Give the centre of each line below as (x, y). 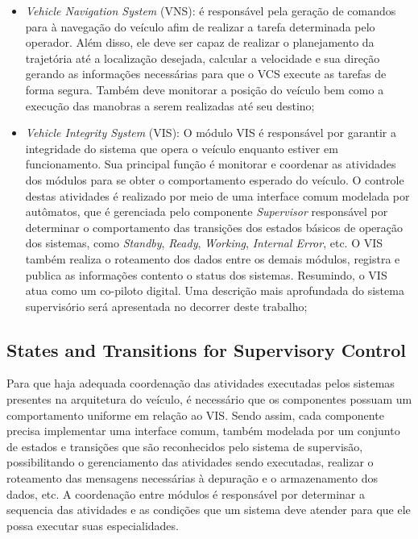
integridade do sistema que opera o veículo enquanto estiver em (182, 148)
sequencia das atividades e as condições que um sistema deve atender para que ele (209, 510)
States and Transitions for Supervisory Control (207, 349)
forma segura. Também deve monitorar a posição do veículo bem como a (205, 89)
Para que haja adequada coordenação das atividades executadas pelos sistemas (201, 383)
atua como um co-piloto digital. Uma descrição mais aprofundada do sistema (215, 290)
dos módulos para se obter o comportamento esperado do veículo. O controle (215, 179)
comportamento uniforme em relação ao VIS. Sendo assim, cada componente (195, 415)
